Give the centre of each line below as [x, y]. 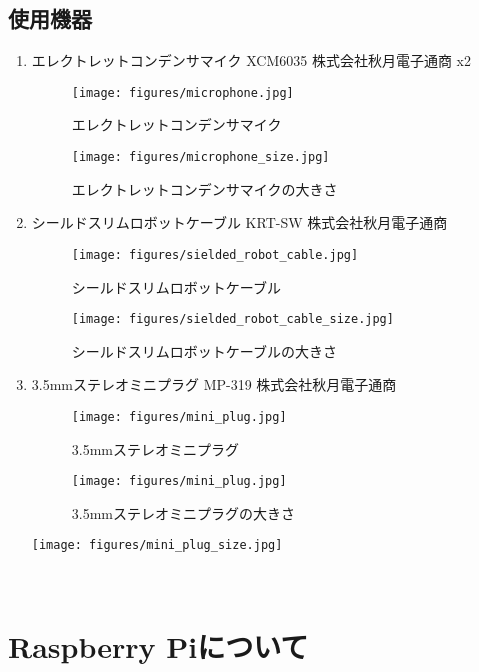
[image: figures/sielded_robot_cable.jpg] [215, 254]
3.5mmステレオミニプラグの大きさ [183, 512]
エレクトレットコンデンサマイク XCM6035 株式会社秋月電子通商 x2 [251, 60]
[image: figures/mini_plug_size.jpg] [157, 545]
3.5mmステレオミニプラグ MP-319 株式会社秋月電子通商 [214, 384]
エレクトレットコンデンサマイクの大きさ [204, 188]
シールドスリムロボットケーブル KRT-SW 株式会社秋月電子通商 [239, 222]
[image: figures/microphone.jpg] [182, 92]
